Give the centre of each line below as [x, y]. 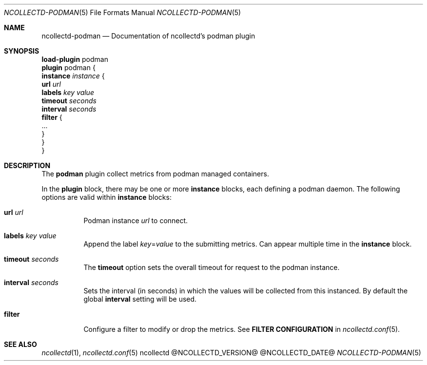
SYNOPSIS [22, 51]
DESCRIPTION [27, 165]
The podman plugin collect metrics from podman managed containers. [155, 174]
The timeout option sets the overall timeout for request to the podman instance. [212, 267]
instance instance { [73, 76]
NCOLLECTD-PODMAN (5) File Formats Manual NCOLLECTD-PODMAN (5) [123, 12]
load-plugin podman [75, 59]
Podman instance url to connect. [136, 221]
